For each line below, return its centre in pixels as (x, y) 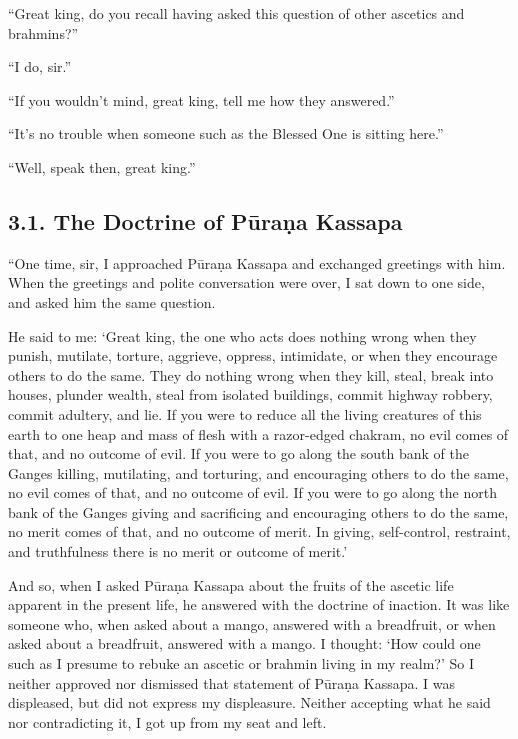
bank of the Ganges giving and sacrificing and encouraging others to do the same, (258, 511)
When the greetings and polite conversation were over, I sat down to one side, (246, 282)
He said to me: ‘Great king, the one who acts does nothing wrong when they (242, 335)
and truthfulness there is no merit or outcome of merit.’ (178, 551)
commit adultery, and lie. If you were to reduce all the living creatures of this (245, 413)
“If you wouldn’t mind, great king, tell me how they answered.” (201, 99)
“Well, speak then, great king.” (102, 166)
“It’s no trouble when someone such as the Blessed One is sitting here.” (226, 133)
